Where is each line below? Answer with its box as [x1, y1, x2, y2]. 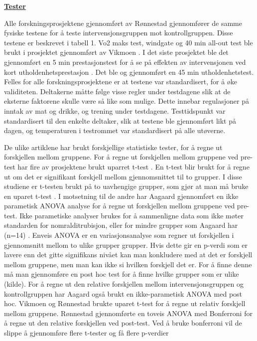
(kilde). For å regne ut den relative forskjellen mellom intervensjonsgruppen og [4, 279, 244, 289]
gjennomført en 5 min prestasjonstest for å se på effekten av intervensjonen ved [4, 56, 246, 67]
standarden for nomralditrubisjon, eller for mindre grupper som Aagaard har [4, 220, 238, 230]
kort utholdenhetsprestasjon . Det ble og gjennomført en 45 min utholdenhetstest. [4, 66, 254, 77]
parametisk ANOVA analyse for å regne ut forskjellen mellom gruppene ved [4, 200, 235, 211]
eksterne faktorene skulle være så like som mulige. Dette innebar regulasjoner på [4, 96, 249, 106]
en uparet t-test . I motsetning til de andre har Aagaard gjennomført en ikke [4, 190, 239, 201]
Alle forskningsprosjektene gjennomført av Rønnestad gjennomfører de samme [4, 17, 242, 28]
